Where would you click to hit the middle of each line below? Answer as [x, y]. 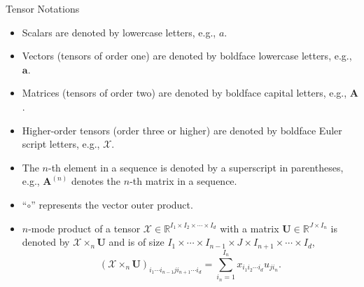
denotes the [96, 181]
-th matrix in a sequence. [183, 181]
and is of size [136, 242]
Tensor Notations [43, 8]
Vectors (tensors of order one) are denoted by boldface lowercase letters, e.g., [187, 56]
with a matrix [250, 228]
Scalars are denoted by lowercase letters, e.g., [119, 32]
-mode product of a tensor [84, 228]
